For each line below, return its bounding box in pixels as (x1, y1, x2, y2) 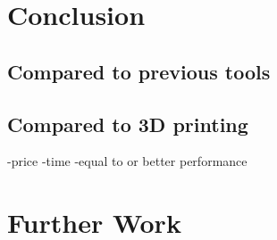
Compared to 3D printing (7, 110, 248, 137)
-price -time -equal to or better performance (7, 152, 248, 170)
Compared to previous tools (7, 57, 271, 85)
